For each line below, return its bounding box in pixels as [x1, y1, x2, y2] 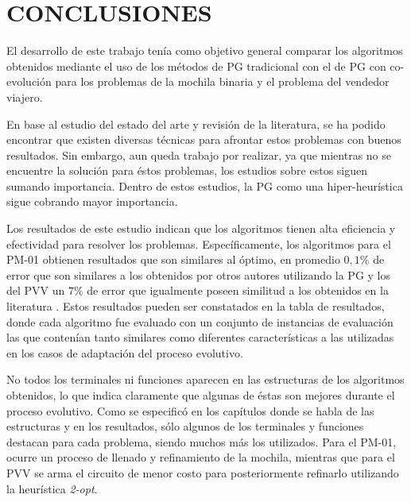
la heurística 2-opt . [6, 480, 98, 496]
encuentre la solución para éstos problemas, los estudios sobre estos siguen [6, 162, 368, 179]
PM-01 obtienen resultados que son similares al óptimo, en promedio [6, 251, 340, 268]
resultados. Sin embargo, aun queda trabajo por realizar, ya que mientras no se [6, 146, 391, 163]
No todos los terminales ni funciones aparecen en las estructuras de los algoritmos [6, 371, 405, 388]
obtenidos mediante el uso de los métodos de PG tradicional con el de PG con [6, 57, 386, 74]
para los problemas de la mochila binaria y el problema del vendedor [55, 73, 390, 90]
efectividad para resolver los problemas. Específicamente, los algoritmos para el [6, 235, 391, 252]
